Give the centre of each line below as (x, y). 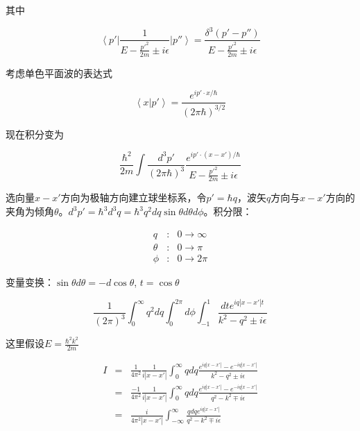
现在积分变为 (35, 134)
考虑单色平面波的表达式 (59, 73)
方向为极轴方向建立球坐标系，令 (134, 197)
